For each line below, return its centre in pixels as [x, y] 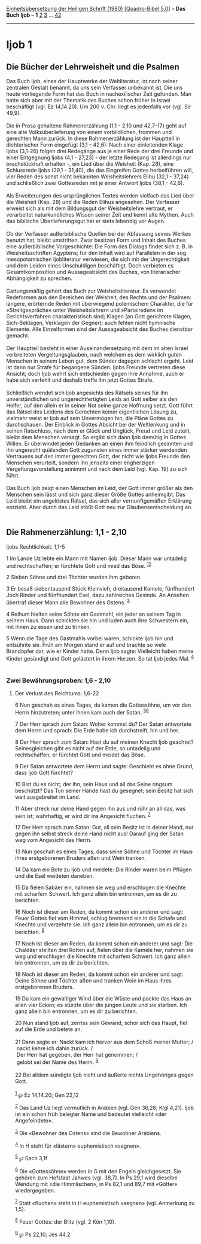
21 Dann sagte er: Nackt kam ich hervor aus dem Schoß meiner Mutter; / [104, 1042]
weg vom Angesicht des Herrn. [53, 840]
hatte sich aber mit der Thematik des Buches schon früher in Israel [88, 100]
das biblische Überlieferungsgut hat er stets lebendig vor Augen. [86, 221]
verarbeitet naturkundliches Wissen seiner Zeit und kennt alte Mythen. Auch [100, 215]
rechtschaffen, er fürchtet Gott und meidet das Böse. [80, 755]
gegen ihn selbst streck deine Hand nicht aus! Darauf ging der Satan [99, 834]
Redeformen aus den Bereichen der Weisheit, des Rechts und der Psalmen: [99, 297]
